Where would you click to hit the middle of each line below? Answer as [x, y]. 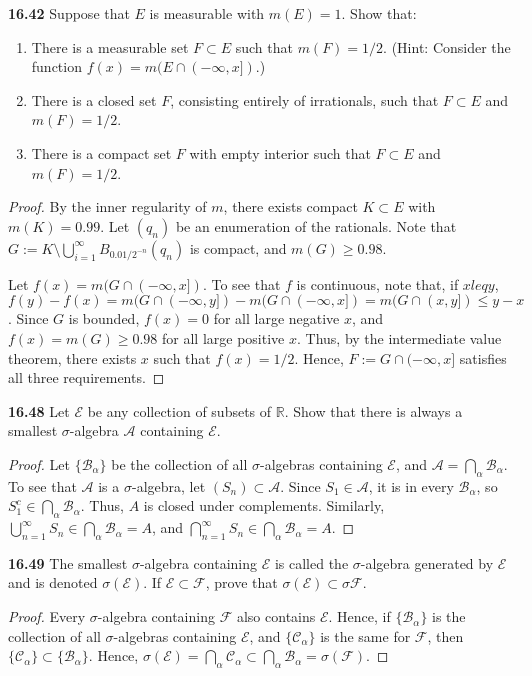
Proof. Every [47, 616]
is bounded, [104, 318]
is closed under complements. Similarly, [264, 505]
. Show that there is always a [373, 410]
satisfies [483, 357]
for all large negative [276, 318]
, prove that [241, 582]
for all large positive [223, 337]
